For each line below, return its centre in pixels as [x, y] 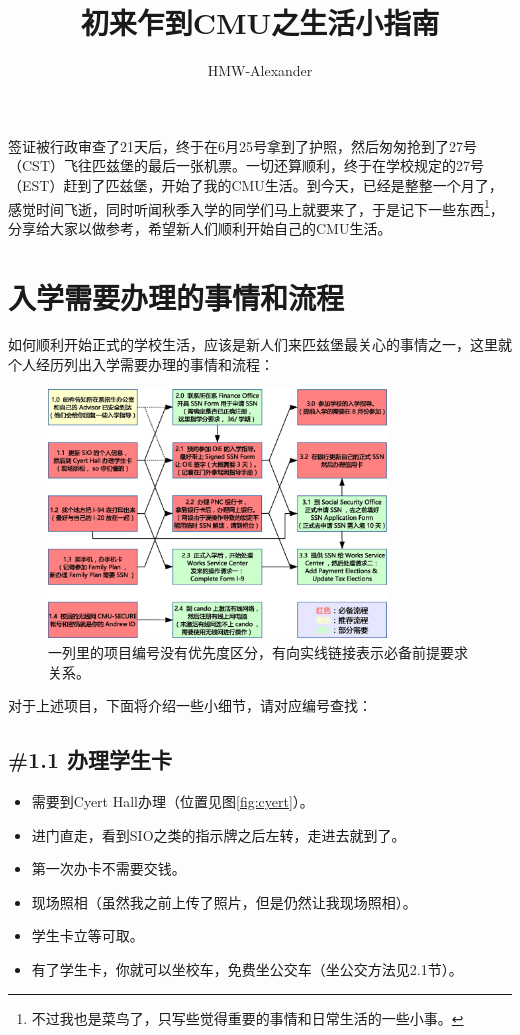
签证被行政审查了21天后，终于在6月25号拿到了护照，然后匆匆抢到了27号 [242, 145]
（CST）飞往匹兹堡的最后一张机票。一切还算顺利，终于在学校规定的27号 [246, 165]
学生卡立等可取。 [87, 935]
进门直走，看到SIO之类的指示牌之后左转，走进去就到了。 [218, 834]
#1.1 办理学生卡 [90, 759]
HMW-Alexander [260, 70]
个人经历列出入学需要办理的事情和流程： [141, 364]
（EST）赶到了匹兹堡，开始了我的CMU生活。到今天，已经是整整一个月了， [255, 184]
